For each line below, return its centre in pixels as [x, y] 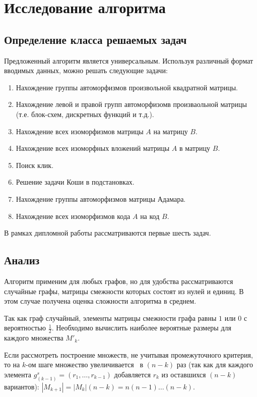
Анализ [22, 260]
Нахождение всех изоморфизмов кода [73, 216]
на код [150, 216]
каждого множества [34, 338]
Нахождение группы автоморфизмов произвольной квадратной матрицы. [127, 87]
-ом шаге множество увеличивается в [84, 364]
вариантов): [22, 386]
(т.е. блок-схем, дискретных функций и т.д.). [85, 114]
